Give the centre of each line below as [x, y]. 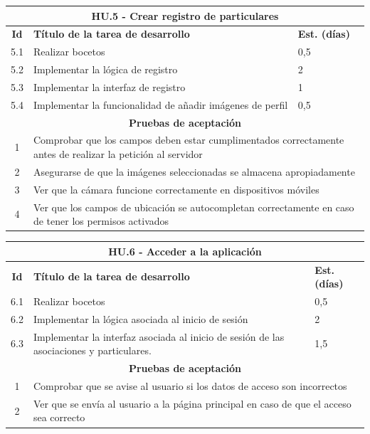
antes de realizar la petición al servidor [118, 154]
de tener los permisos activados [101, 221]
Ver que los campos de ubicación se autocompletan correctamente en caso [194, 207]
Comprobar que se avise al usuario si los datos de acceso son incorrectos [190, 385]
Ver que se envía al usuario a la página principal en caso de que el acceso [192, 403]
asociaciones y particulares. [92, 350]
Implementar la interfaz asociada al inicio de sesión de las [159, 336]
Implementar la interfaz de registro [109, 86]
